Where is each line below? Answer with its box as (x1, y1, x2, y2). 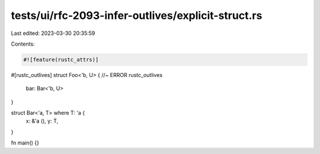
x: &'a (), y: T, (25, 117, 59, 124)
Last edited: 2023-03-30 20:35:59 (11, 30, 95, 37)
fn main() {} (11, 139, 40, 146)
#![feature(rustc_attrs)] (23, 56, 99, 63)
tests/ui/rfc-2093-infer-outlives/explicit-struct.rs (11, 9, 263, 22)
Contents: (11, 40, 35, 47)
